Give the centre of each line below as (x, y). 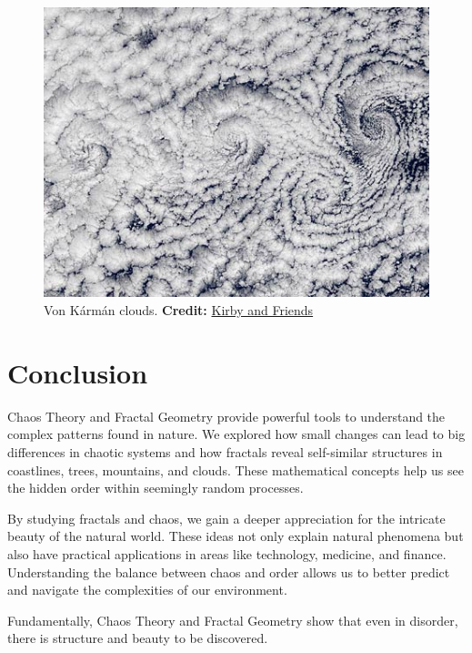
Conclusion (78, 372)
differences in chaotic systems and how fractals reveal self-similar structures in (225, 451)
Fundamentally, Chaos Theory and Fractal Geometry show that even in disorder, (233, 620)
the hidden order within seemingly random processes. (156, 488)
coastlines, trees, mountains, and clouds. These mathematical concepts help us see (236, 469)
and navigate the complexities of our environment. (147, 590)
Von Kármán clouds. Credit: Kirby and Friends (179, 310)
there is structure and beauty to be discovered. (138, 638)
